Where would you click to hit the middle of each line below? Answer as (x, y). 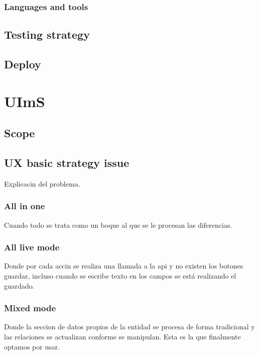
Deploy (23, 64)
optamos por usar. (32, 346)
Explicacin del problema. (42, 183)
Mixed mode (30, 308)
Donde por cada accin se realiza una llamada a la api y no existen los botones (124, 266)
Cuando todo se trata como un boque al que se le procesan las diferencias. (118, 225)
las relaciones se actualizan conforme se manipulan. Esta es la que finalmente (122, 336)
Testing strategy (47, 34)
